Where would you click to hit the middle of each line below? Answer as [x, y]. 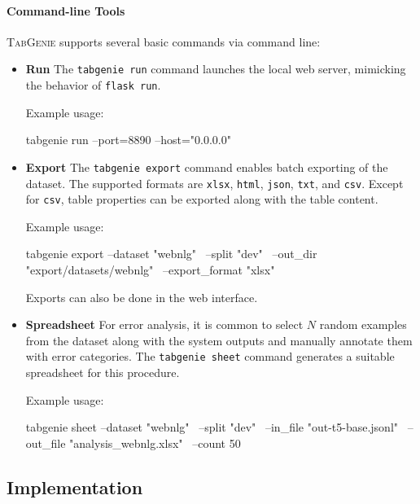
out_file [46, 443]
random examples [363, 324]
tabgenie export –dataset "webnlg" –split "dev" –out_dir [171, 254]
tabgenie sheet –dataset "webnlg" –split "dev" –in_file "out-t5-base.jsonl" [212, 427]
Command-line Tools [66, 10]
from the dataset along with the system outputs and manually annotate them [219, 340]
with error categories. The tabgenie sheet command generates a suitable [210, 356]
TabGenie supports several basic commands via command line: [164, 41]
